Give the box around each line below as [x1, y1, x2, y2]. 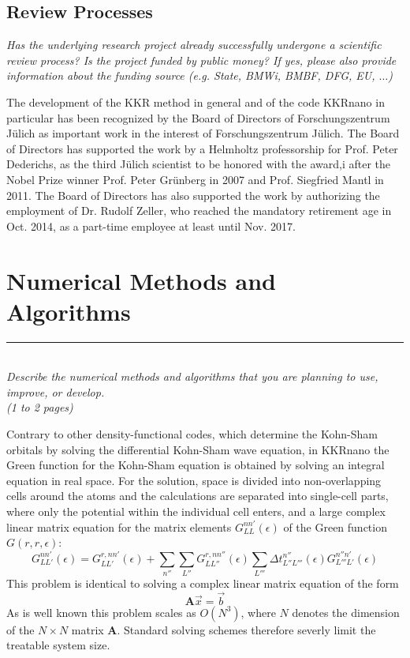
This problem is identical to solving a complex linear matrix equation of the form [6, 574, 399, 591]
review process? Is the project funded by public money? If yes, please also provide [6, 51, 397, 68]
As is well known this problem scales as [6, 603, 196, 620]
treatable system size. [6, 637, 110, 653]
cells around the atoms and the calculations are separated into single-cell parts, [6, 487, 389, 504]
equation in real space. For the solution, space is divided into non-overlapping [6, 472, 382, 488]
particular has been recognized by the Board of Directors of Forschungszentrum [6, 109, 390, 126]
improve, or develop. [6, 383, 105, 400]
